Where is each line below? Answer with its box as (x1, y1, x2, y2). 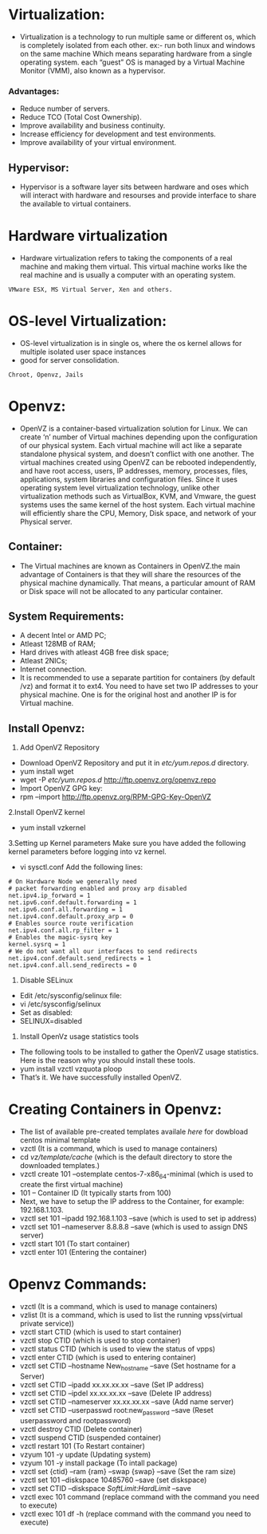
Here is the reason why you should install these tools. (19, 1056, 195, 1065)
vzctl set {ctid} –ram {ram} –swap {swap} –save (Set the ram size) (19, 1466, 237, 1476)
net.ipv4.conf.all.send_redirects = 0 (8, 962, 137, 970)
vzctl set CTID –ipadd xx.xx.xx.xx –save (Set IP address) (19, 1379, 205, 1389)
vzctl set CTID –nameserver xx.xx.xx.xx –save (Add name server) (19, 1397, 234, 1406)
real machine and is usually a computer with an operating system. (19, 269, 236, 280)
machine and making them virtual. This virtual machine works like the (19, 262, 248, 271)
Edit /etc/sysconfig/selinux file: (19, 991, 122, 1001)
